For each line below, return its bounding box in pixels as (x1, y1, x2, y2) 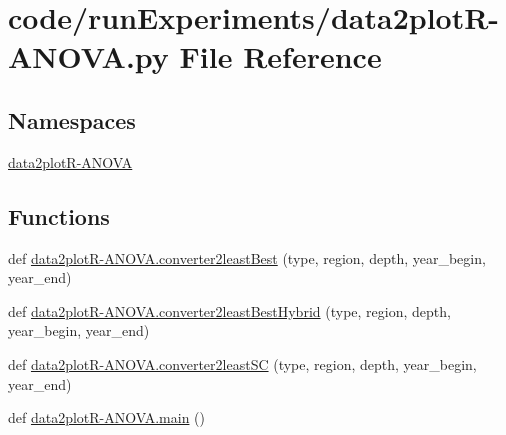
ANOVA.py (8, 36, 169, 77)
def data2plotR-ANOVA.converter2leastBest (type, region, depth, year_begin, (8, 247, 486, 268)
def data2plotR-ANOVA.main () (8, 407, 206, 428)
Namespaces (8, 104, 136, 135)
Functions (8, 200, 110, 231)
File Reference (179, 36, 382, 77)
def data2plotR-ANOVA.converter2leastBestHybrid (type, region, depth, (8, 300, 451, 321)
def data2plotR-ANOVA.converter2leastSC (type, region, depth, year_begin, (8, 353, 477, 374)
